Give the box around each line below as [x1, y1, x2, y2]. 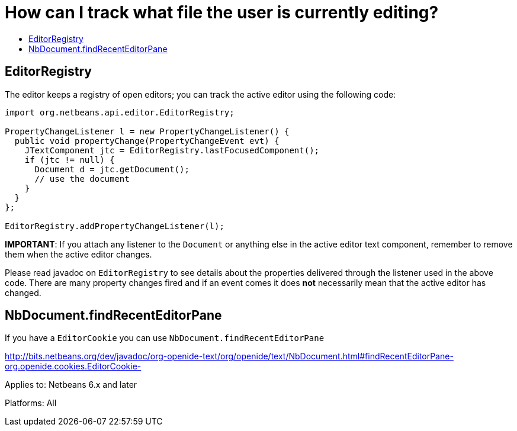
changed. [5, 287, 41, 298]
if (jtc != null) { [24, 155, 115, 165]
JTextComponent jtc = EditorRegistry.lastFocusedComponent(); [24, 145, 320, 155]
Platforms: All [5, 398, 57, 409]
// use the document [34, 173, 130, 184]
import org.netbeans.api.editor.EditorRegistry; [5, 107, 235, 117]
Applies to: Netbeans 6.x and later [5, 379, 137, 390]
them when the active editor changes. [5, 249, 152, 259]
